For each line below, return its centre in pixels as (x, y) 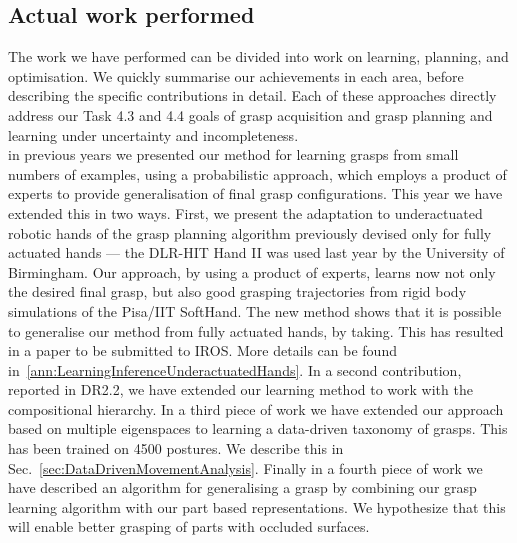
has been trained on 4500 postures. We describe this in (176, 448)
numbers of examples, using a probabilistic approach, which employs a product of (257, 173)
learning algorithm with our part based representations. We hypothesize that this (257, 506)
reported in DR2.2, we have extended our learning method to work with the (240, 389)
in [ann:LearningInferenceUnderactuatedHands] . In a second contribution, (235, 369)
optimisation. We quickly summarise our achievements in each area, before (236, 75)
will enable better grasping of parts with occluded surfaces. (189, 526)
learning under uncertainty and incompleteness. (153, 134)
